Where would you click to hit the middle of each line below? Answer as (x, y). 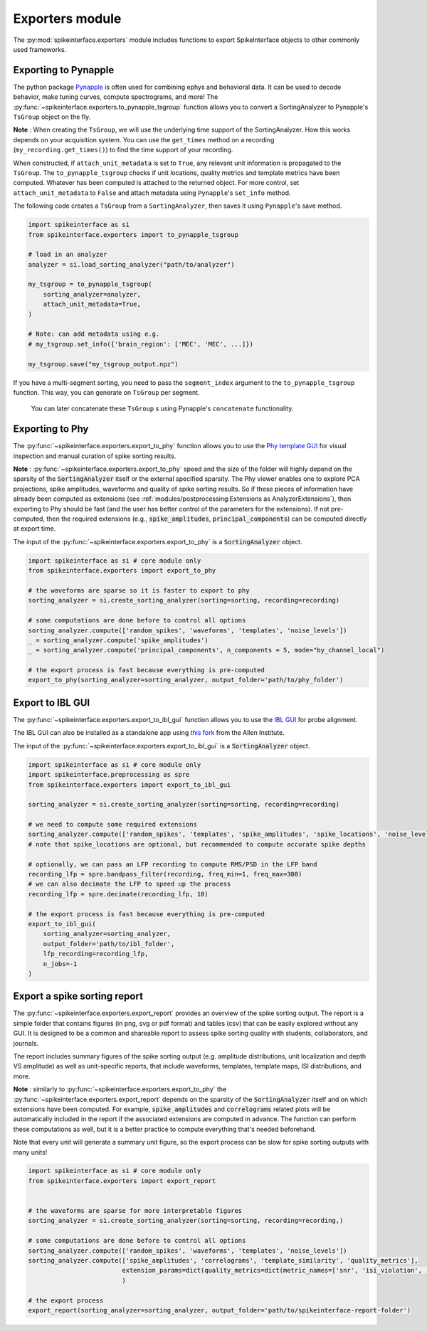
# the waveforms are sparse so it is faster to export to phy (139, 590)
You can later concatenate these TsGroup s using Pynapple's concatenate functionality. (162, 408)
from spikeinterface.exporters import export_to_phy (122, 571)
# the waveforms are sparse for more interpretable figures (135, 1211)
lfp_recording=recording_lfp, (96, 954)
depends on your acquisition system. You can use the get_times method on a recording (144, 139)
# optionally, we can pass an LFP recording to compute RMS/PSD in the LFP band (173, 864)
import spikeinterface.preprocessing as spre (109, 775)
